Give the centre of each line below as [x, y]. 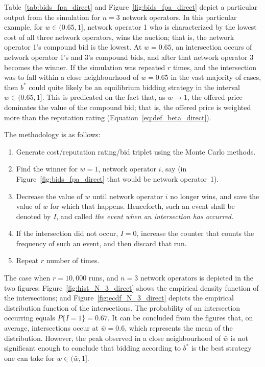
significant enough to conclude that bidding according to [92, 348]
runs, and [103, 278]
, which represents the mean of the [179, 328]
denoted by [33, 216]
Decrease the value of [49, 196]
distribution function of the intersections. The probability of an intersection [122, 307]
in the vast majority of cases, [216, 77]
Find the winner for [47, 169]
